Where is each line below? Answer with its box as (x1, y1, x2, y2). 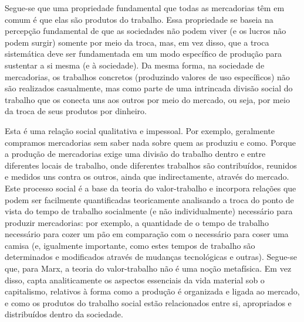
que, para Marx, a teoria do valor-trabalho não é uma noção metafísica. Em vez (5, 262, 292, 275)
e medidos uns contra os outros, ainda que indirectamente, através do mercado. (5, 170, 289, 183)
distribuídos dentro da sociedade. (5, 308, 123, 320)
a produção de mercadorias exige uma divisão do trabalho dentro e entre (5, 148, 266, 160)
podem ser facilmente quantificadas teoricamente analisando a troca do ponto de (5, 193, 294, 205)
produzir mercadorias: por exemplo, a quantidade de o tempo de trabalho (5, 216, 269, 228)
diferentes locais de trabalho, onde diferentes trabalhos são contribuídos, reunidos (5, 159, 297, 171)
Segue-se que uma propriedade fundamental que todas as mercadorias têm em (5, 2, 285, 13)
